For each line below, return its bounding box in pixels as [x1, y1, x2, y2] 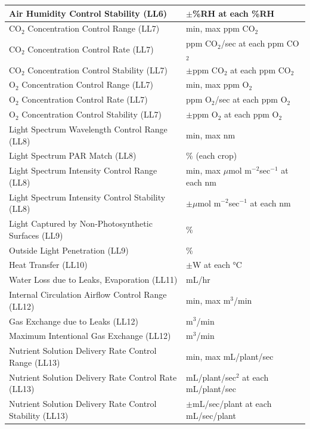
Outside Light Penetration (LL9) [9, 243, 129, 256]
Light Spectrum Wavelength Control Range [9, 123, 168, 135]
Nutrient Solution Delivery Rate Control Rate [9, 371, 177, 383]
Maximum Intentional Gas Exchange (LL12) [9, 329, 171, 342]
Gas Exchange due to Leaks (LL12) [9, 314, 138, 327]
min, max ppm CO [186, 22, 255, 35]
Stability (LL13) [9, 409, 69, 421]
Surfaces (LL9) [9, 229, 63, 241]
